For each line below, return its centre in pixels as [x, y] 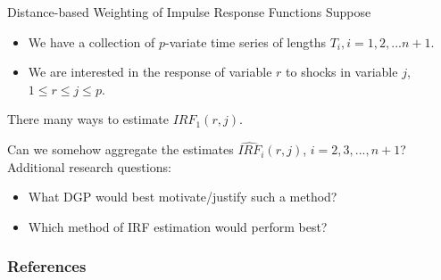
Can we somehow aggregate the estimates [121, 149]
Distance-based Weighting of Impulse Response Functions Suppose [189, 12]
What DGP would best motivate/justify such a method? [183, 197]
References [47, 266]
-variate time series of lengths [245, 41]
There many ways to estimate [88, 119]
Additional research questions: [89, 166]
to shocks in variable [342, 72]
